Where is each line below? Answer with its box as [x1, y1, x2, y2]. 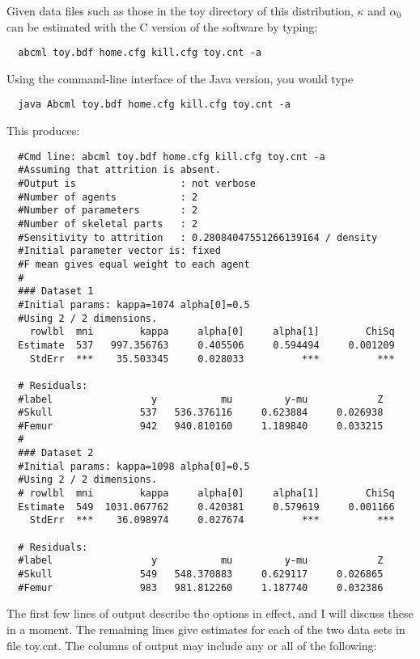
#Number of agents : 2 [18, 191, 198, 203]
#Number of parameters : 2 [18, 205, 198, 217]
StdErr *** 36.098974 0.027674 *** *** [29, 514, 395, 526]
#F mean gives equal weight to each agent [18, 258, 250, 270]
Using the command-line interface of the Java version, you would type [6, 70, 354, 87]
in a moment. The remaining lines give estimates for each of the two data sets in [6, 620, 405, 637]
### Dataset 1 [18, 285, 94, 298]
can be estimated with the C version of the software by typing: [6, 18, 318, 35]
